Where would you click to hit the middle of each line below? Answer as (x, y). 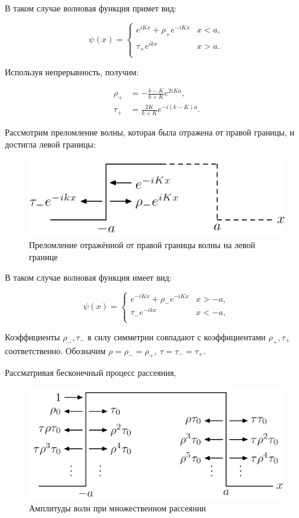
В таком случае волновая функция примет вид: (91, 8)
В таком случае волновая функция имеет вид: (88, 277)
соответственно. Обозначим (55, 350)
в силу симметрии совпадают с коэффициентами (177, 336)
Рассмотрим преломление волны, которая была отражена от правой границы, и (150, 132)
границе (43, 257)
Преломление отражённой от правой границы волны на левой (142, 245)
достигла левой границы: (50, 144)
